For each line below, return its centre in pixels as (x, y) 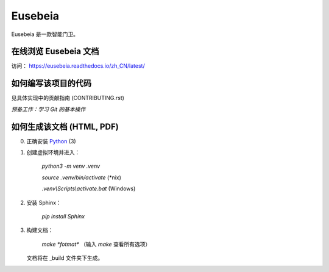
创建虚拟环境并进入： (53, 152)
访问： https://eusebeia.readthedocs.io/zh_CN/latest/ (78, 66)
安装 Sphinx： (44, 202)
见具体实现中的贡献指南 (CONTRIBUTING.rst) (68, 98)
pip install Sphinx (63, 216)
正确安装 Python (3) (51, 141)
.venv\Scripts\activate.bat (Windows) (89, 188)
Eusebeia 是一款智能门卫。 (45, 34)
